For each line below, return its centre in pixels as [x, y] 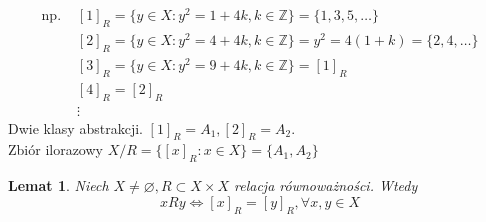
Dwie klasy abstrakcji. [75, 127]
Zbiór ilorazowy [55, 149]
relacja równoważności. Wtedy [326, 185]
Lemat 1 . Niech [58, 185]
